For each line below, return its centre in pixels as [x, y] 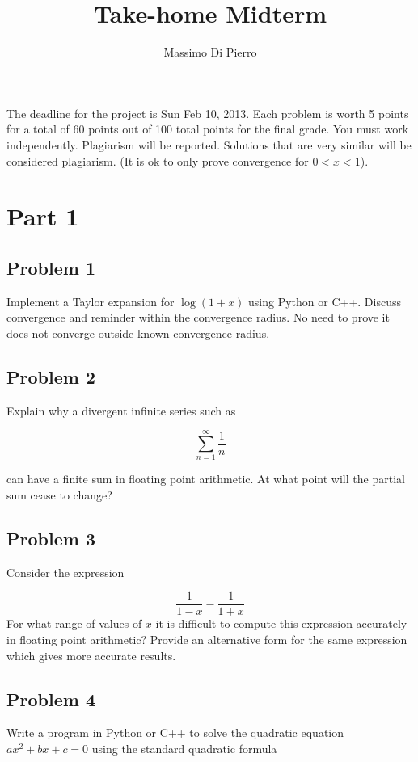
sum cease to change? [59, 494]
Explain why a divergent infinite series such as [121, 410]
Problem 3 [51, 538]
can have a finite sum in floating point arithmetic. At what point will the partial [206, 479]
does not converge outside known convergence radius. [138, 333]
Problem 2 [51, 376]
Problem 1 [51, 267]
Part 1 [43, 216]
